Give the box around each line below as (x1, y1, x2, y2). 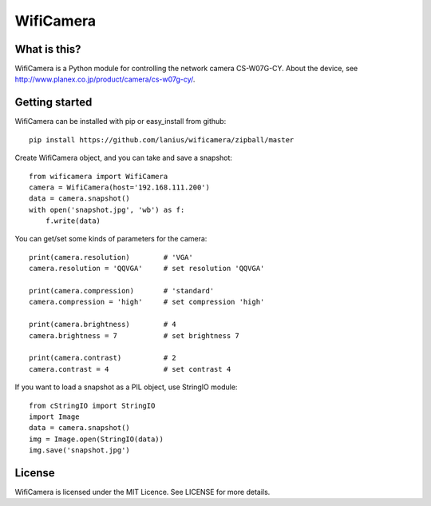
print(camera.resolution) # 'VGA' (29, 253, 193, 261)
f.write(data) (45, 217, 101, 225)
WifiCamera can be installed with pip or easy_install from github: (14, 117, 227, 126)
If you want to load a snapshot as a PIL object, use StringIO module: (14, 382, 238, 392)
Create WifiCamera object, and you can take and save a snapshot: (14, 153, 233, 163)
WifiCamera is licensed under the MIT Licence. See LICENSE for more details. (14, 488, 271, 497)
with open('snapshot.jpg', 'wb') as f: (29, 205, 185, 214)
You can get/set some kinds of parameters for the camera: (14, 234, 208, 244)
